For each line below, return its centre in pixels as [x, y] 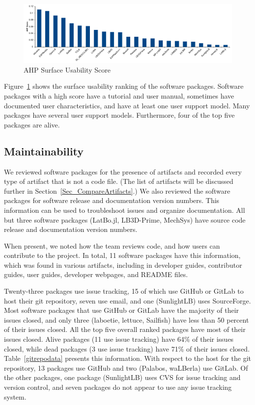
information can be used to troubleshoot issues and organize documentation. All [125, 210]
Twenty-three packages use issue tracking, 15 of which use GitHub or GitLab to [124, 291]
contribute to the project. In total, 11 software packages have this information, [122, 255]
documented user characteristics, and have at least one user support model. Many [127, 105]
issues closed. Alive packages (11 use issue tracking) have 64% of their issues [119, 339]
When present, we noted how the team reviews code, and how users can [112, 245]
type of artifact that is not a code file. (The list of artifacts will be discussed [119, 181]
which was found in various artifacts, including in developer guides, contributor [123, 265]
